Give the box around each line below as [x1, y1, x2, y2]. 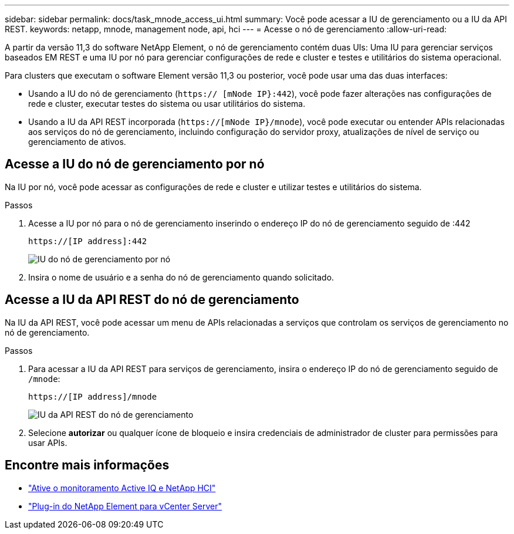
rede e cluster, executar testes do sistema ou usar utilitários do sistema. [28, 99, 306, 109]
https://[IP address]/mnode [28, 391, 157, 401]
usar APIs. [28, 437, 67, 448]
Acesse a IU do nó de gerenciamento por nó [5, 157, 265, 172]
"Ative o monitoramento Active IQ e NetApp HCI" [28, 482, 216, 493]
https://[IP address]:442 [28, 236, 147, 246]
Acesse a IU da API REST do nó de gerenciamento [5, 292, 299, 307]
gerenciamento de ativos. [28, 137, 126, 147]
